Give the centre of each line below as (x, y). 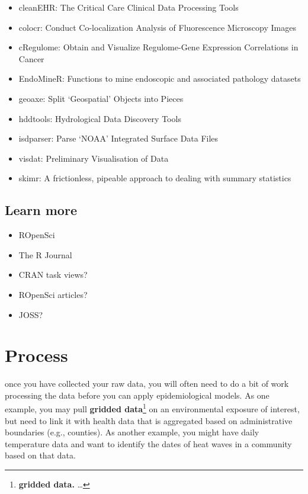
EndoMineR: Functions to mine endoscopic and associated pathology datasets (160, 78)
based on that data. (40, 455)
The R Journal (45, 254)
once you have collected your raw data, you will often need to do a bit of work (147, 384)
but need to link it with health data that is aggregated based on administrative (149, 420)
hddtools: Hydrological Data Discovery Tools (100, 118)
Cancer (31, 58)
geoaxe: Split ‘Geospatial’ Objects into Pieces (101, 98)
